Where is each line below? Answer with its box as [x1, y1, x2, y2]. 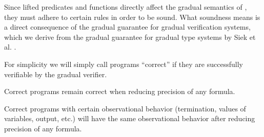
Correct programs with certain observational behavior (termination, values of [4, 103, 246, 113]
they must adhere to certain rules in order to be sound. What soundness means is [4, 11, 260, 22]
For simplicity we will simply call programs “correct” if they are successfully [4, 58, 243, 69]
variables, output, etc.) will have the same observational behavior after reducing [4, 113, 255, 124]
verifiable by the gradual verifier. [4, 68, 107, 79]
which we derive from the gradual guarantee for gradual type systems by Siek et [4, 31, 256, 42]
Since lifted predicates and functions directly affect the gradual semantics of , [4, 2, 247, 12]
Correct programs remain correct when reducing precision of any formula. [4, 86, 235, 97]
